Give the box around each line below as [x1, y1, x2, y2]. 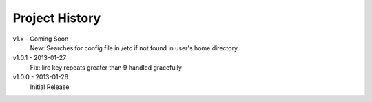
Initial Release [30, 83, 70, 91]
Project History [12, 10, 101, 25]
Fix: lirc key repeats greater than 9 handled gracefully [30, 63, 183, 72]
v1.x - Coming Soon [12, 34, 69, 43]
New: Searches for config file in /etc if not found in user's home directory [30, 43, 238, 52]
